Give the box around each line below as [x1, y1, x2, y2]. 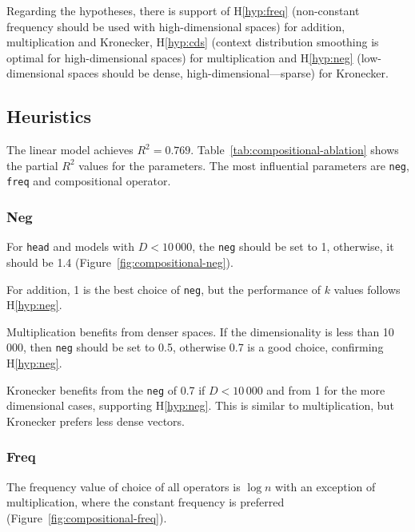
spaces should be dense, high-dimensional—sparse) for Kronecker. [68, 65, 389, 81]
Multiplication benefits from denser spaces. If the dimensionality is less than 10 [6, 323, 394, 339]
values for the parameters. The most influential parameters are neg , [78, 157, 409, 173]
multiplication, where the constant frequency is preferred [6, 494, 285, 510]
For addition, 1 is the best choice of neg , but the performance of [6, 280, 321, 297]
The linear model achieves [6, 141, 134, 158]
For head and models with [6, 238, 135, 255]
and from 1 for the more [266, 381, 385, 398]
